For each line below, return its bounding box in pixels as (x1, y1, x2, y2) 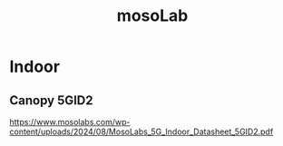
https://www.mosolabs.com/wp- (9, 117, 131, 127)
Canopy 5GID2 (9, 92, 93, 108)
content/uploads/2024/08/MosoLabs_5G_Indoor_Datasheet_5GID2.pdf (9, 126, 274, 137)
